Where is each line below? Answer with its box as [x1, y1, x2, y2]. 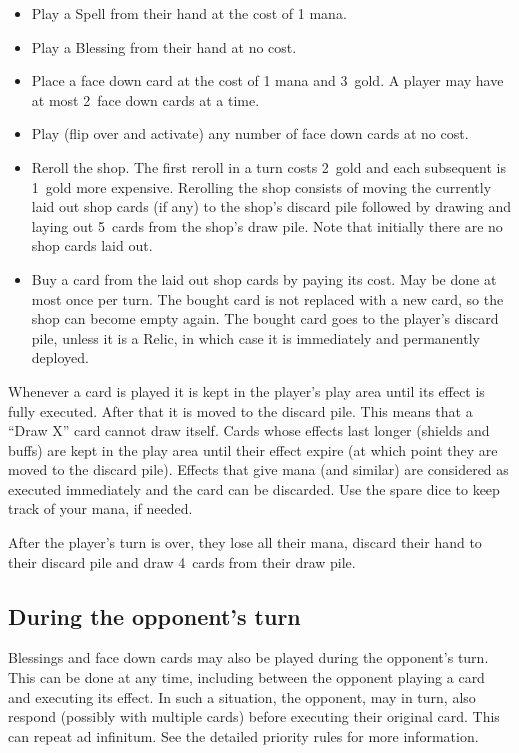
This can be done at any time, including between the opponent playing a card [8, 667, 485, 688]
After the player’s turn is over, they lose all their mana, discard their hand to [8, 532, 482, 553]
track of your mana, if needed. [8, 498, 193, 519]
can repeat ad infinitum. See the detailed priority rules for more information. [8, 725, 479, 746]
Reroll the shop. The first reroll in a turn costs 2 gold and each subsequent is [31, 156, 506, 177]
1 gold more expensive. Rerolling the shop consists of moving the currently [31, 176, 492, 197]
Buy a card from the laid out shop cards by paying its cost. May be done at [31, 268, 497, 289]
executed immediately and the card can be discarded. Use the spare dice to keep [8, 478, 500, 499]
